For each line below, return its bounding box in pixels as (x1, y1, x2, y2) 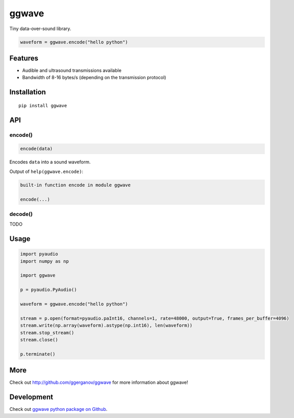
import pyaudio (20, 251, 58, 257)
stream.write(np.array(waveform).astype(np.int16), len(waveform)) (20, 323, 193, 329)
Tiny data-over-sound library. (9, 26, 71, 32)
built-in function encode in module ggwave (20, 182, 131, 188)
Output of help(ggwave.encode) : (9, 168, 84, 175)
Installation (9, 88, 46, 96)
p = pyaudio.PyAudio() (20, 287, 77, 293)
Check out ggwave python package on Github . (9, 406, 108, 412)
